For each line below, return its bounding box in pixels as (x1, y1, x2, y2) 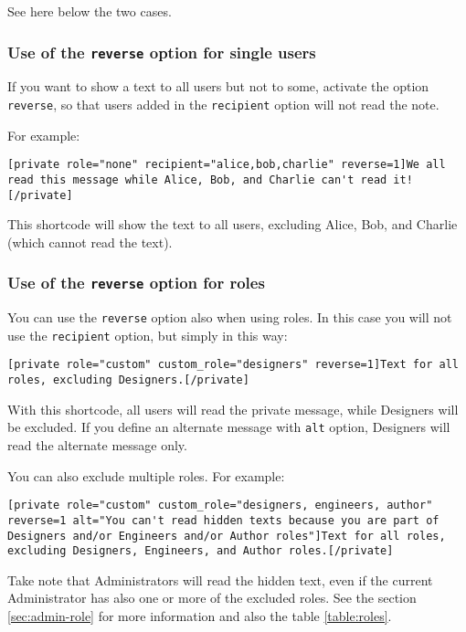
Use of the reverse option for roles (7, 271, 265, 294)
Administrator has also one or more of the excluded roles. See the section (7, 588, 417, 607)
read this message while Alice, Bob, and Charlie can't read (7, 173, 387, 186)
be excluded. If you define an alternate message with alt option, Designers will (7, 417, 450, 437)
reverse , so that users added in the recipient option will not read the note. (7, 94, 440, 113)
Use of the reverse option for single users (7, 40, 316, 63)
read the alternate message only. (7, 436, 187, 455)
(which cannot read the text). (7, 232, 173, 251)
